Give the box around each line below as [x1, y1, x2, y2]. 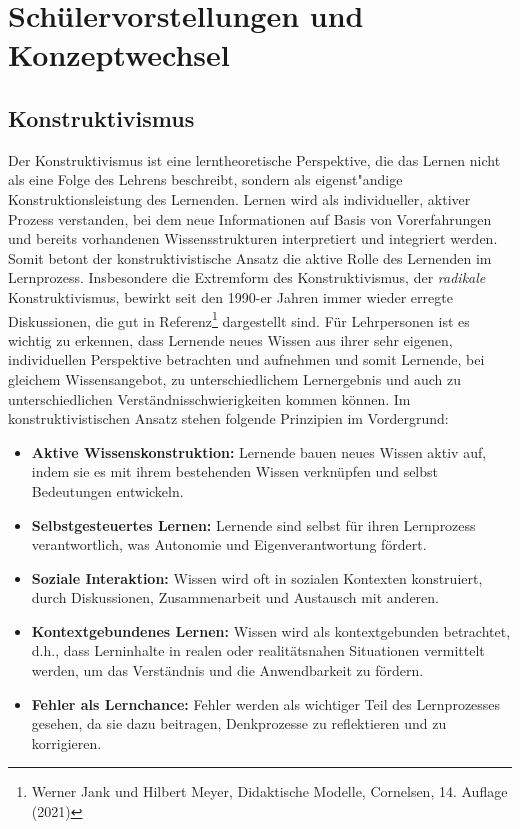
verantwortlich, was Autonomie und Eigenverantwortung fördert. [31, 534, 427, 555]
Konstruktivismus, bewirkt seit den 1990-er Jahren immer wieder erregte [8, 286, 453, 307]
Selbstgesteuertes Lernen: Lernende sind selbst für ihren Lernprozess [31, 514, 476, 535]
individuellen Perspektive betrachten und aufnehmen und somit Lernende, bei [8, 349, 485, 370]
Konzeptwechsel [8, 34, 230, 75]
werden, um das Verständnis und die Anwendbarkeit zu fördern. [31, 660, 424, 681]
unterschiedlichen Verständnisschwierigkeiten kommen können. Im [8, 388, 411, 409]
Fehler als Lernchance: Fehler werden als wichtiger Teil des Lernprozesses [31, 693, 501, 714]
